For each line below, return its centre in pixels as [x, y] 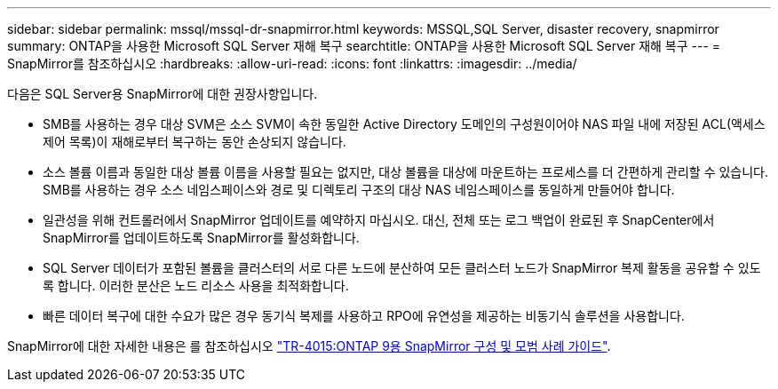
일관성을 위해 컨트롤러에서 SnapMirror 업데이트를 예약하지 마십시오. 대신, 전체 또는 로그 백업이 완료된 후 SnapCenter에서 [379, 220]
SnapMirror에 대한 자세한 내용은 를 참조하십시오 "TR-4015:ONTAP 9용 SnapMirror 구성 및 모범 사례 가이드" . [309, 346]
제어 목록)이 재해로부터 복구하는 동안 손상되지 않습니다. [194, 142]
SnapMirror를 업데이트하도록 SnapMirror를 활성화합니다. [201, 238]
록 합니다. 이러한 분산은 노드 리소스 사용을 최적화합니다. [196, 286]
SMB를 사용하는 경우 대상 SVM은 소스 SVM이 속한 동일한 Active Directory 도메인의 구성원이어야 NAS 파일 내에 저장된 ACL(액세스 [404, 124]
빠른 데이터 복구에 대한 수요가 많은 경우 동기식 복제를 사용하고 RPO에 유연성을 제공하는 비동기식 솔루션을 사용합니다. [364, 316]
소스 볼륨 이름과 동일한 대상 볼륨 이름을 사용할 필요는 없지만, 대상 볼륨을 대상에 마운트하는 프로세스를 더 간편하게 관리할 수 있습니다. [406, 172]
